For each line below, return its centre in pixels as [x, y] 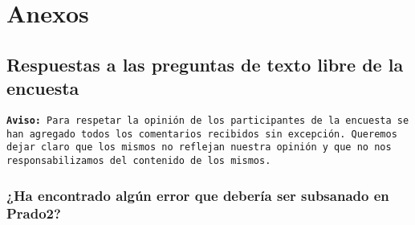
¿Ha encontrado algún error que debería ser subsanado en [198, 195]
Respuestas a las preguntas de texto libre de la [205, 64]
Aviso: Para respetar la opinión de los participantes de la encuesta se [208, 120]
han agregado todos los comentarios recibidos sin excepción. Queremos [202, 134]
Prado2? [34, 213]
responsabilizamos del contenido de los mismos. [139, 160]
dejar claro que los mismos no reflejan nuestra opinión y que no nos [199, 147]
